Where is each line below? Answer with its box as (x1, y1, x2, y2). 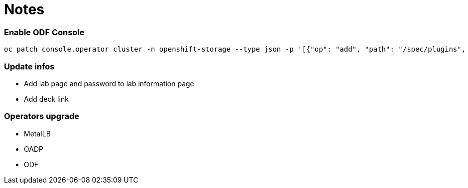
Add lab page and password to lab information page (24, 79, 194, 88)
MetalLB (24, 129, 51, 138)
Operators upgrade (4, 111, 79, 122)
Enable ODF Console (4, 27, 85, 37)
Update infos (4, 61, 55, 71)
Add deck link (24, 94, 69, 103)
